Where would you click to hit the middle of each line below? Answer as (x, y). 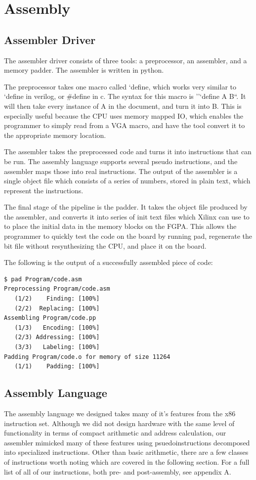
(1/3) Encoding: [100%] (57, 327)
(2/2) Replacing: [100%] (57, 308)
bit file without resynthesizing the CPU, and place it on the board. (105, 245)
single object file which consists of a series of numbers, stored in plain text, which (127, 181)
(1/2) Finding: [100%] (57, 299)
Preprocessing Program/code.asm (57, 289)
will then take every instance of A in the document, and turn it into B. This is (123, 106)
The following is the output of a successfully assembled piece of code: (108, 262)
